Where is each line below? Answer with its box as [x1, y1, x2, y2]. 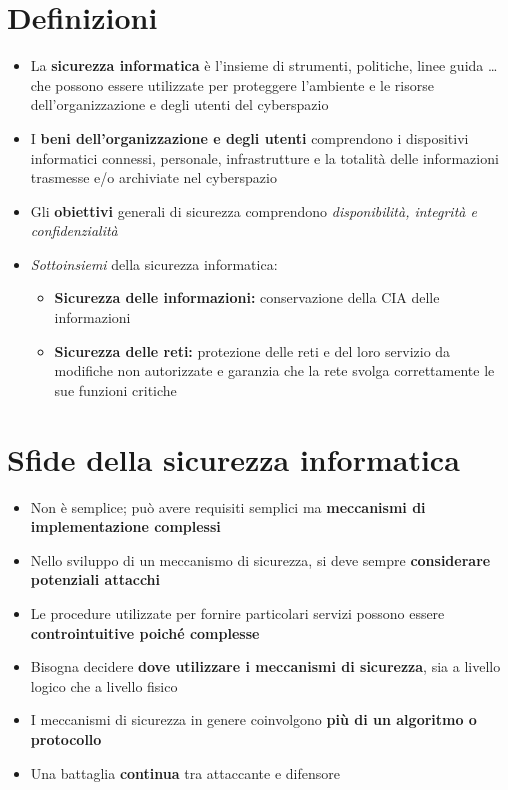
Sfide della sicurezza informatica [7, 438, 460, 479]
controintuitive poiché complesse [30, 622, 260, 643]
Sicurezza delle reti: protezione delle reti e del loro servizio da [54, 340, 451, 361]
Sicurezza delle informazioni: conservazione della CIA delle [54, 287, 440, 308]
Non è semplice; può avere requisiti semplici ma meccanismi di [30, 496, 426, 517]
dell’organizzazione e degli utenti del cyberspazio [30, 94, 329, 115]
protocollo [30, 728, 102, 749]
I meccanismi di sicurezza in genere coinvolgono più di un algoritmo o [30, 709, 477, 730]
